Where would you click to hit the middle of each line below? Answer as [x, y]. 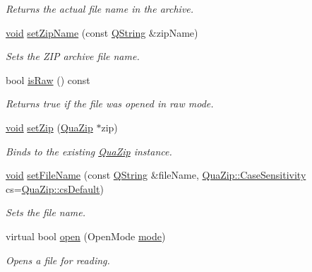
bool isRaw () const [48, 79]
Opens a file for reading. [58, 260]
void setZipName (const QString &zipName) [102, 32]
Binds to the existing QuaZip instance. [89, 151]
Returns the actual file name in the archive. [100, 8]
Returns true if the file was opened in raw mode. [110, 104]
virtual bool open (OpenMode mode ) [86, 236]
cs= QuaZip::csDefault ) [55, 188]
